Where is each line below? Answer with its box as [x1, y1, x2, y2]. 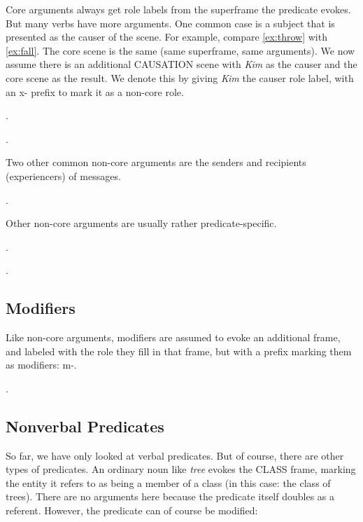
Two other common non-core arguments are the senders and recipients [6, 155, 306, 170]
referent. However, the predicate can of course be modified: [6, 503, 258, 518]
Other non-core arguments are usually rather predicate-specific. [6, 216, 277, 231]
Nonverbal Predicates [6, 415, 164, 437]
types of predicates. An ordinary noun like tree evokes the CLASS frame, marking [6, 462, 356, 476]
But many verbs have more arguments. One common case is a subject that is [6, 15, 335, 30]
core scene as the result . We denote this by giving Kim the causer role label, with [6, 70, 354, 85]
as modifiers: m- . [6, 357, 77, 372]
